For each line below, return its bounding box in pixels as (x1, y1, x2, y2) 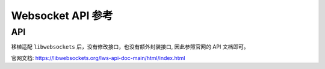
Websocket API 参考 (11, 9, 114, 22)
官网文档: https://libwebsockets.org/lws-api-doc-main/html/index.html (11, 54, 185, 61)
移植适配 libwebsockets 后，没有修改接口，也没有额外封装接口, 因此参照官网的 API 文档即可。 (11, 43, 249, 50)
